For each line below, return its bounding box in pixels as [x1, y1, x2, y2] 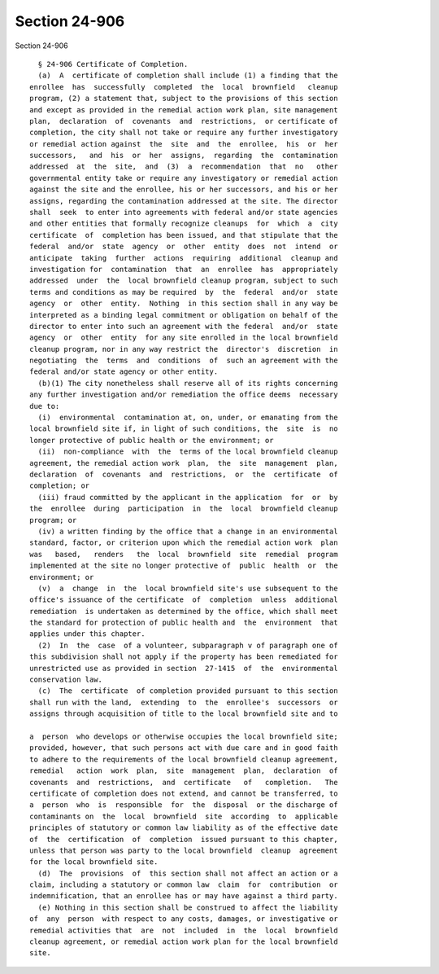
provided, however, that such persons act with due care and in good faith [29, 744, 338, 752]
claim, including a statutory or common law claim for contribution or [29, 880, 338, 889]
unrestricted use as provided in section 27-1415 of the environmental [29, 664, 338, 673]
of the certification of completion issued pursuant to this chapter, [29, 835, 338, 844]
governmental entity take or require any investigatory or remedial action [29, 173, 338, 182]
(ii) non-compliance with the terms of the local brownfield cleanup [37, 447, 338, 456]
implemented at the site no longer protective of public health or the [29, 561, 338, 570]
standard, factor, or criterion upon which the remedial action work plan [29, 538, 338, 547]
